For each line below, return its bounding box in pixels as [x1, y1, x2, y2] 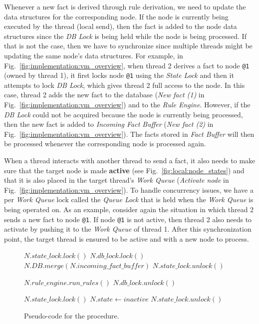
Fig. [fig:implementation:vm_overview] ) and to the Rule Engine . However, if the [4, 99, 251, 110]
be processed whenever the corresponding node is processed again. [4, 138, 206, 149]
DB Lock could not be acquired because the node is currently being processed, [4, 109, 243, 119]
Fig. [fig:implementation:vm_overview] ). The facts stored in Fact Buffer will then [4, 128, 255, 139]
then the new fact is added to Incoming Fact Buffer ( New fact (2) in [4, 119, 214, 129]
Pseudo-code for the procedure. [24, 310, 119, 321]
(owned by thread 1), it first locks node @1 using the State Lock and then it [4, 70, 234, 80]
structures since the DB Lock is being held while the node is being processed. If [4, 30, 247, 41]
